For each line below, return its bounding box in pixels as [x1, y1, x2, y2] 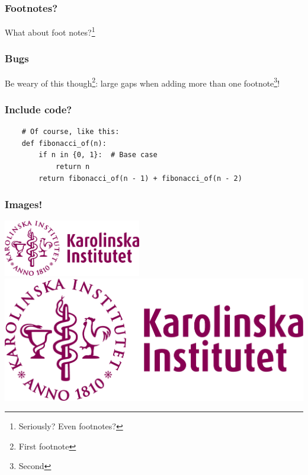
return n [55, 162, 90, 171]
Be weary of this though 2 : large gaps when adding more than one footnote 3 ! [5, 75, 280, 89]
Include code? [5, 101, 72, 116]
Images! [5, 197, 43, 212]
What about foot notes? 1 [5, 24, 95, 38]
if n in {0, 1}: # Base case [38, 151, 158, 160]
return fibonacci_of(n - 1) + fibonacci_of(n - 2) [38, 174, 242, 183]
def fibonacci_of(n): [21, 139, 107, 148]
